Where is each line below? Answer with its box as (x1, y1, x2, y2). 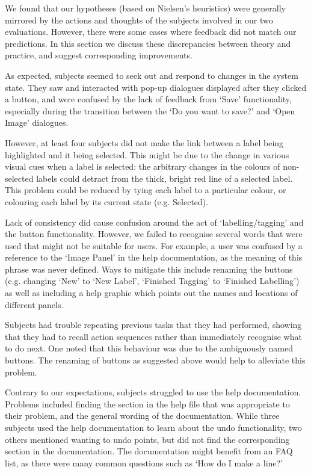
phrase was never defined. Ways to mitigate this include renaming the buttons (5, 262, 293, 275)
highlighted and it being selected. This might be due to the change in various (5, 148, 289, 161)
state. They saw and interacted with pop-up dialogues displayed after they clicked (5, 81, 307, 93)
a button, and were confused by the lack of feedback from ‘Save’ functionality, (5, 93, 292, 105)
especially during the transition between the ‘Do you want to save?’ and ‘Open (5, 104, 295, 117)
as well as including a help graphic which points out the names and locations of (5, 286, 298, 299)
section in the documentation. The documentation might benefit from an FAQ (5, 445, 293, 457)
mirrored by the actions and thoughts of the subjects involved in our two (5, 13, 273, 26)
